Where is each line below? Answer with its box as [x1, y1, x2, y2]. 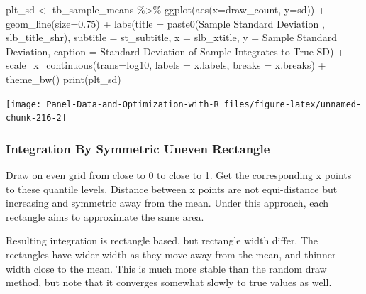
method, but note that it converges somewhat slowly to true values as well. [6, 275, 332, 290]
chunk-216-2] [6, 113, 67, 124]
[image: [6, 99, 42, 109]
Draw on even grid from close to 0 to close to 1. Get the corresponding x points [6, 168, 352, 183]
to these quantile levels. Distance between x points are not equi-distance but [6, 181, 338, 196]
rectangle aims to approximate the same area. [6, 209, 204, 224]
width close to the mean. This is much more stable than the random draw [6, 261, 327, 276]
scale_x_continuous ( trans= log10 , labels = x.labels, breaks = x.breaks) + [6, 58, 326, 72]
